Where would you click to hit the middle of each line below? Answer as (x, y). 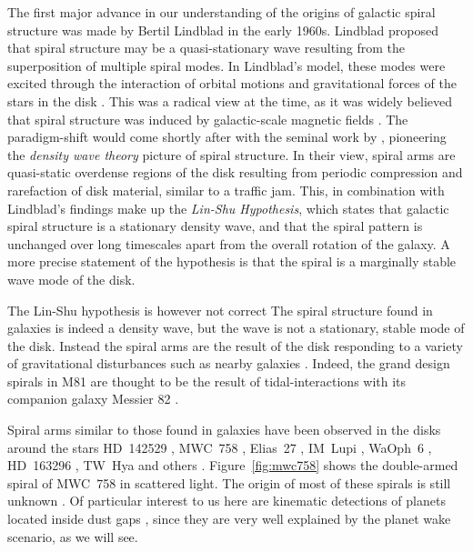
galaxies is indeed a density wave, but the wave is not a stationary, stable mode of (236, 328)
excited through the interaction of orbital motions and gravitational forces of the (232, 83)
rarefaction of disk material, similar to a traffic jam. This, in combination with (226, 190)
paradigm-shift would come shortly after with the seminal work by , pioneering (227, 137)
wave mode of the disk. (71, 279)
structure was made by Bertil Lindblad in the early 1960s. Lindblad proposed (223, 30)
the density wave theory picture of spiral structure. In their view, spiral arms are (231, 154)
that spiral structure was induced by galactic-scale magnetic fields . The (208, 119)
